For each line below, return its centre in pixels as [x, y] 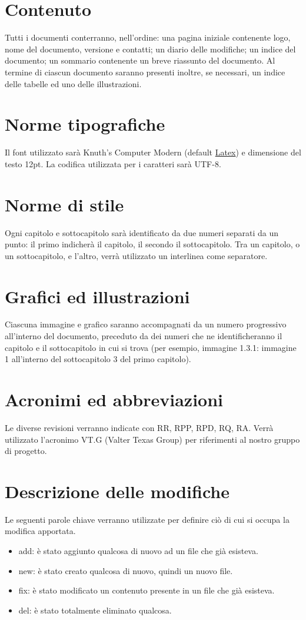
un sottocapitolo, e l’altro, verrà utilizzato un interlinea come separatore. [136, 255]
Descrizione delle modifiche [117, 491]
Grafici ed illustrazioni [97, 296]
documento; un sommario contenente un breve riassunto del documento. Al [140, 60]
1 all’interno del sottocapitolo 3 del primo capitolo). [98, 359]
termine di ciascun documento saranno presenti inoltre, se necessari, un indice [145, 72]
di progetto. [26, 451]
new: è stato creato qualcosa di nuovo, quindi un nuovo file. [126, 570]
